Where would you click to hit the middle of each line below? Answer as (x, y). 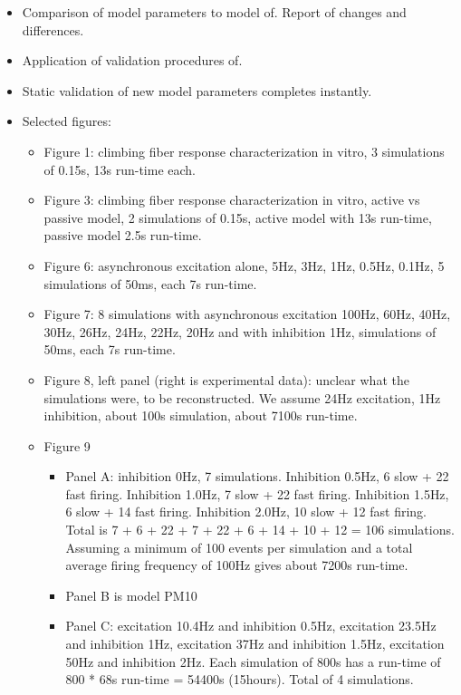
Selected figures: (67, 121)
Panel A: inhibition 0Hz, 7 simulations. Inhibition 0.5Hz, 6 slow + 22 (257, 476)
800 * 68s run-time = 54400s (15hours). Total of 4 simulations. (240, 679)
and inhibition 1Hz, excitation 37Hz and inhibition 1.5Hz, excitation (255, 644)
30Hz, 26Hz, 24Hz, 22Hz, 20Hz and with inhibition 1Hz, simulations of (240, 331)
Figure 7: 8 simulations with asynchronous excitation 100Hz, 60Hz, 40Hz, (247, 314)
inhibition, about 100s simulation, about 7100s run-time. (201, 415)
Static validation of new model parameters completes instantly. (197, 90)
